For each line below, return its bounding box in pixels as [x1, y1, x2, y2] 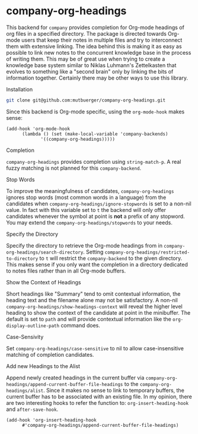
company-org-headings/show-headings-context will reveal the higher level [6, 303, 183, 310]
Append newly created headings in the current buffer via [6, 374, 145, 381]
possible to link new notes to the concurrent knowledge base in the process [6, 49, 191, 56]
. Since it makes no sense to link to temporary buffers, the [43, 387, 185, 394]
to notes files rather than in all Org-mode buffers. [6, 267, 126, 274]
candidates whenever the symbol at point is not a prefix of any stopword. [6, 213, 185, 220]
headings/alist [6, 388, 44, 394]
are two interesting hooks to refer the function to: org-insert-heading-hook [6, 399, 189, 406]
